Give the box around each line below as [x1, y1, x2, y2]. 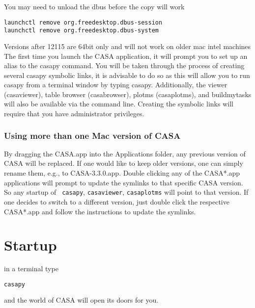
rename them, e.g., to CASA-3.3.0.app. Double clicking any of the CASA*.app [4, 168, 240, 178]
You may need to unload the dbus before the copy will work [4, 1, 185, 11]
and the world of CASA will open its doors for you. [4, 295, 159, 305]
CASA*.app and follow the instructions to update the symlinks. [4, 206, 196, 216]
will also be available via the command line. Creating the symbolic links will [4, 99, 233, 109]
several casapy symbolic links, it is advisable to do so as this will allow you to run [4, 70, 250, 80]
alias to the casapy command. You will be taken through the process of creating [4, 60, 245, 71]
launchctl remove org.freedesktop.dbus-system [4, 27, 159, 34]
